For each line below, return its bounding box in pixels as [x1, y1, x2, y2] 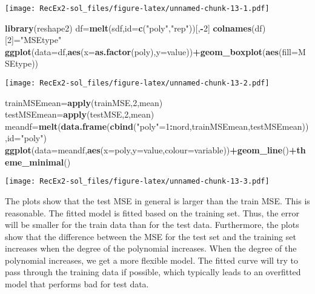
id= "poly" [7, 132, 44, 144]
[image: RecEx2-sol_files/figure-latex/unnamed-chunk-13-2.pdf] [5, 79, 270, 88]
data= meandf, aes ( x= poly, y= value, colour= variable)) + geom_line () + [35, 144, 297, 156]
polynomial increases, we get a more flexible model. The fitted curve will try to [5, 253, 299, 266]
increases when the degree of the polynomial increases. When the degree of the [5, 242, 297, 255]
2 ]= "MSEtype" [7, 33, 62, 46]
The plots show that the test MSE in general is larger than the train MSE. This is [5, 194, 310, 207]
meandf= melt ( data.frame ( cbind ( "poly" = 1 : [5, 119, 173, 132]
